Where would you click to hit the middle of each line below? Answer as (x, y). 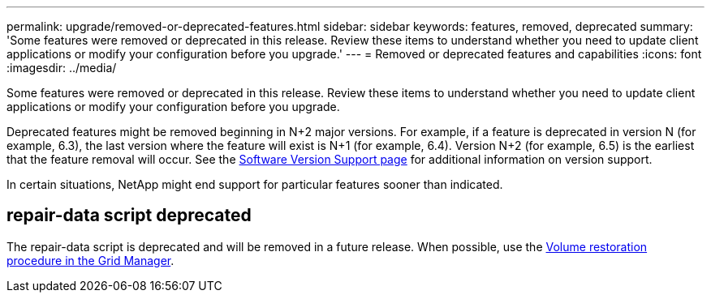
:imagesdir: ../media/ (62, 68)
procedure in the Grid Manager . (90, 260)
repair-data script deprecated (129, 216)
